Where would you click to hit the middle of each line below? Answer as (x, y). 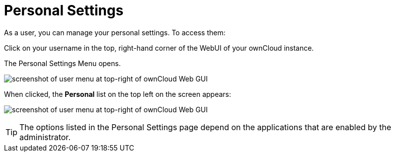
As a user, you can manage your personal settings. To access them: (115, 32)
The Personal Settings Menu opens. (62, 63)
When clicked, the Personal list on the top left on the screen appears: (118, 94)
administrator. (45, 137)
